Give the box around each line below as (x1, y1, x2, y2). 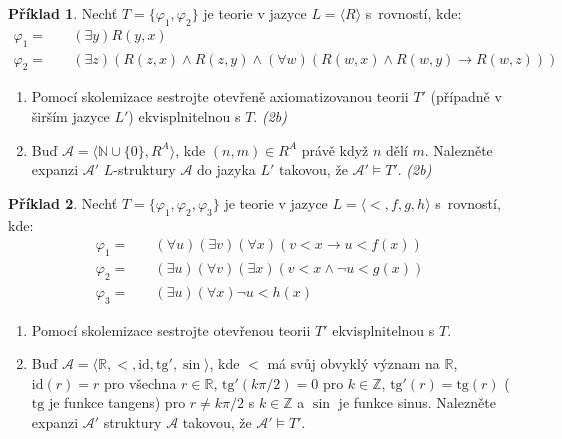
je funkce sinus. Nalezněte (338, 392, 496, 413)
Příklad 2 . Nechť (8, 192, 118, 213)
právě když (301, 139, 369, 160)
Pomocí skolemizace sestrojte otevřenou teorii (31, 319, 311, 340)
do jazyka (197, 159, 256, 180)
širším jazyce (31, 106, 110, 127)
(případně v (430, 86, 502, 107)
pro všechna (103, 372, 177, 393)
